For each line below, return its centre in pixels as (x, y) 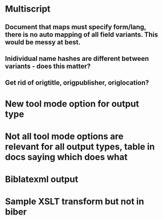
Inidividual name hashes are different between (77, 59)
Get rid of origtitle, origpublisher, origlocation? (77, 83)
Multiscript (28, 9)
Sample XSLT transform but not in (75, 202)
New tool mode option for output (72, 104)
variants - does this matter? (48, 66)
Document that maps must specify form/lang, (76, 27)
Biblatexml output (42, 179)
